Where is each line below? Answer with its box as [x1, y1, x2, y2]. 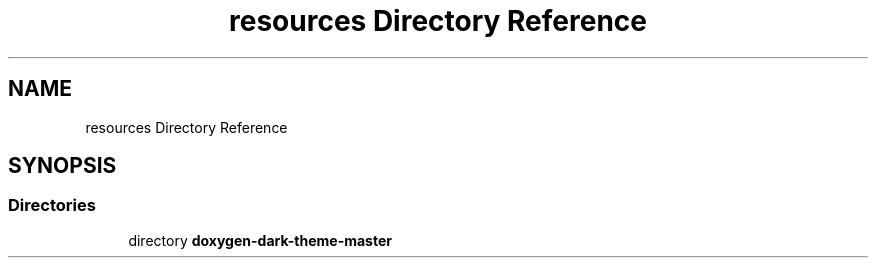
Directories [8, 195, 96, 216]
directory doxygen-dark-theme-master [128, 231, 392, 249]
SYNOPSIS [8, 153, 117, 179]
